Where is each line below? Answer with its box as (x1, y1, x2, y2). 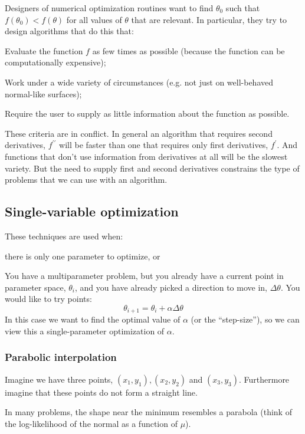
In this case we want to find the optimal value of (5, 313, 181, 325)
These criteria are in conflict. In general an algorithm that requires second (5, 127, 273, 139)
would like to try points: (5, 292, 92, 305)
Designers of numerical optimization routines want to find (5, 2, 214, 14)
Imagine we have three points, (5, 373, 113, 385)
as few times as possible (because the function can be (92, 44, 285, 57)
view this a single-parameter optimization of (5, 324, 165, 337)
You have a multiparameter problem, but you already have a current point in (5, 269, 284, 282)
